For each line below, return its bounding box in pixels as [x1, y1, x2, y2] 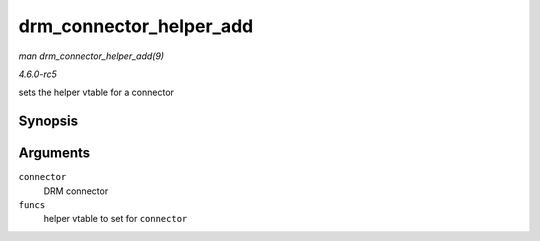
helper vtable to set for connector [43, 213, 188, 225]
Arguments [18, 145, 91, 162]
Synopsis [18, 113, 79, 130]
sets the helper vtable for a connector [18, 86, 175, 99]
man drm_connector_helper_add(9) [18, 50, 165, 62]
